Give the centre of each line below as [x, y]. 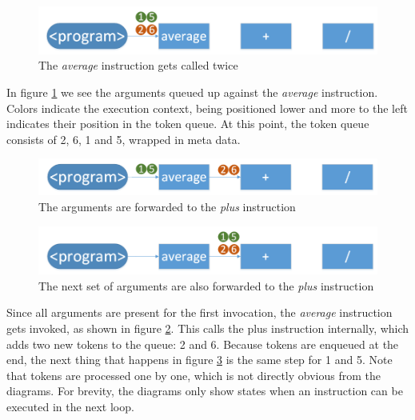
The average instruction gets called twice [138, 65]
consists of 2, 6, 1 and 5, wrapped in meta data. [124, 139]
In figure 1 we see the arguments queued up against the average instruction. [192, 92]
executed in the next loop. [70, 406]
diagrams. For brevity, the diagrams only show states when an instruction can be [205, 391]
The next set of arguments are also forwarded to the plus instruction [206, 285]
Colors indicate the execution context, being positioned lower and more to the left [207, 108]
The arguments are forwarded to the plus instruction [167, 206]
